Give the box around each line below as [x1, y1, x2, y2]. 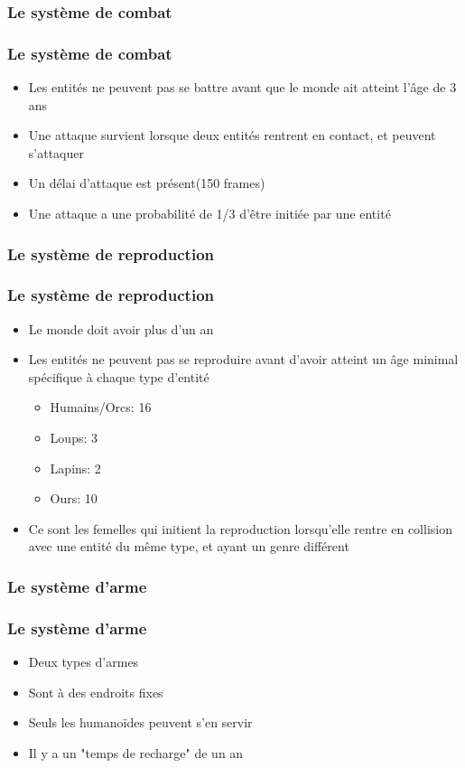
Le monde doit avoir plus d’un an [28, 319, 214, 338]
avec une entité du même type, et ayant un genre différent [28, 537, 349, 556]
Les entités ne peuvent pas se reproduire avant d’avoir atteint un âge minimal [28, 350, 459, 369]
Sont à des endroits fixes [28, 682, 163, 701]
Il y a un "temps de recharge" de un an [28, 743, 244, 762]
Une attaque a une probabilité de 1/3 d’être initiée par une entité [28, 204, 391, 223]
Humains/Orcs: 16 [50, 398, 152, 417]
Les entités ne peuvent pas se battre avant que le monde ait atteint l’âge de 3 [28, 78, 457, 97]
